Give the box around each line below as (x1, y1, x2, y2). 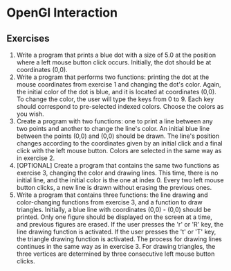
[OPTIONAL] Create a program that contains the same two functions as (16, 161, 220, 169)
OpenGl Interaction (6, 5, 118, 21)
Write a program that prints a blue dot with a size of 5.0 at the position (16, 51, 216, 59)
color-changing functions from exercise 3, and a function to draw (16, 198, 203, 206)
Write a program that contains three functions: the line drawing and (16, 191, 208, 199)
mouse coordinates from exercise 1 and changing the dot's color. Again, (16, 80, 221, 88)
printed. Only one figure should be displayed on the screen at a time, (16, 213, 212, 221)
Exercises (6, 33, 50, 44)
